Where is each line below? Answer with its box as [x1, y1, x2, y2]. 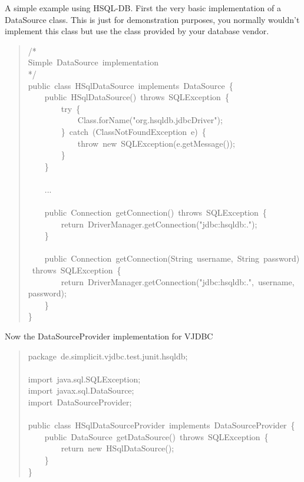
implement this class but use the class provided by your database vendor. [5, 25, 269, 37]
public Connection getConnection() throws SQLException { [44, 206, 267, 219]
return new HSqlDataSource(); [61, 442, 174, 454]
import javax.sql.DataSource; [28, 384, 134, 397]
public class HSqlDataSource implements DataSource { [28, 79, 233, 91]
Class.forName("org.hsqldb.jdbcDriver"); [77, 114, 223, 126]
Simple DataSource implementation [28, 56, 158, 68]
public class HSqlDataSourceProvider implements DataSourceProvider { [28, 419, 295, 431]
